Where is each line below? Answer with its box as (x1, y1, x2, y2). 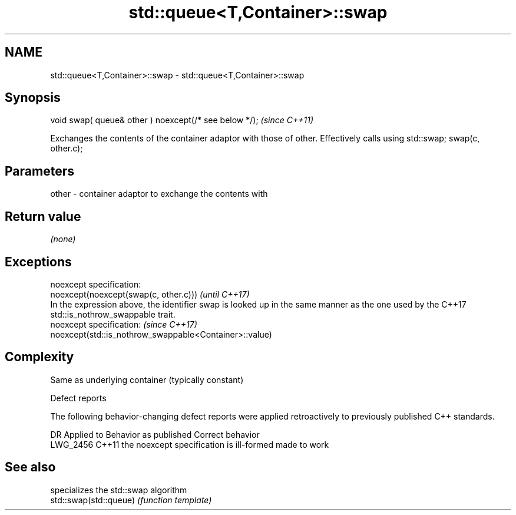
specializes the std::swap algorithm (50, 484, 187, 495)
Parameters (5, 163, 74, 179)
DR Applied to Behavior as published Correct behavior (50, 429, 260, 440)
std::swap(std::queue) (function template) (50, 494, 212, 505)
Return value (5, 209, 81, 224)
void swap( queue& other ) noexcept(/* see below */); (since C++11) (50, 115, 314, 126)
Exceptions (5, 254, 72, 269)
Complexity (5, 349, 74, 365)
